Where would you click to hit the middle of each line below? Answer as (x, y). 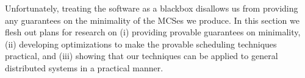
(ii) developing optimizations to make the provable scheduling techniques (141, 44)
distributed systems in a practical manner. (84, 67)
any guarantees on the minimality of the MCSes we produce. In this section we (152, 20)
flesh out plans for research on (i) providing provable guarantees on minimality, (153, 32)
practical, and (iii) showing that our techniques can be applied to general (142, 56)
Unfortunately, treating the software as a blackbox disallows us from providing (152, 8)
